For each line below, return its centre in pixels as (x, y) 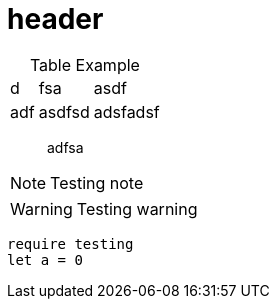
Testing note (97, 182)
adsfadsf (126, 111)
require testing (70, 243)
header (55, 19)
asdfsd (64, 111)
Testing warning (137, 208)
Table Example (84, 64)
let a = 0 (45, 259)
